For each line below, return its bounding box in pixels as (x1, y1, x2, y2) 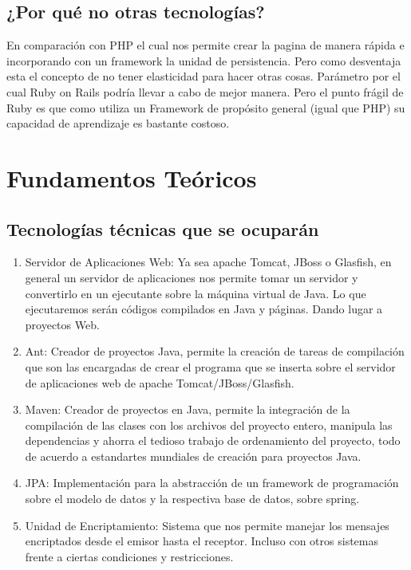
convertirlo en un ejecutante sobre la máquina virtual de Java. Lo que (25, 285, 366, 301)
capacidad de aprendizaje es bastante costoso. (6, 115, 230, 132)
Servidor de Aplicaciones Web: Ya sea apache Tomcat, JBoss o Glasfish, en (25, 254, 392, 270)
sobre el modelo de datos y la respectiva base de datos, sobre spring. (25, 490, 360, 507)
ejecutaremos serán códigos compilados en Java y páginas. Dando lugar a (25, 301, 383, 317)
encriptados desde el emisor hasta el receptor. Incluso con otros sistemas (25, 533, 378, 549)
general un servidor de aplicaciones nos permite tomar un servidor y (25, 269, 358, 285)
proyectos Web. (25, 316, 100, 332)
